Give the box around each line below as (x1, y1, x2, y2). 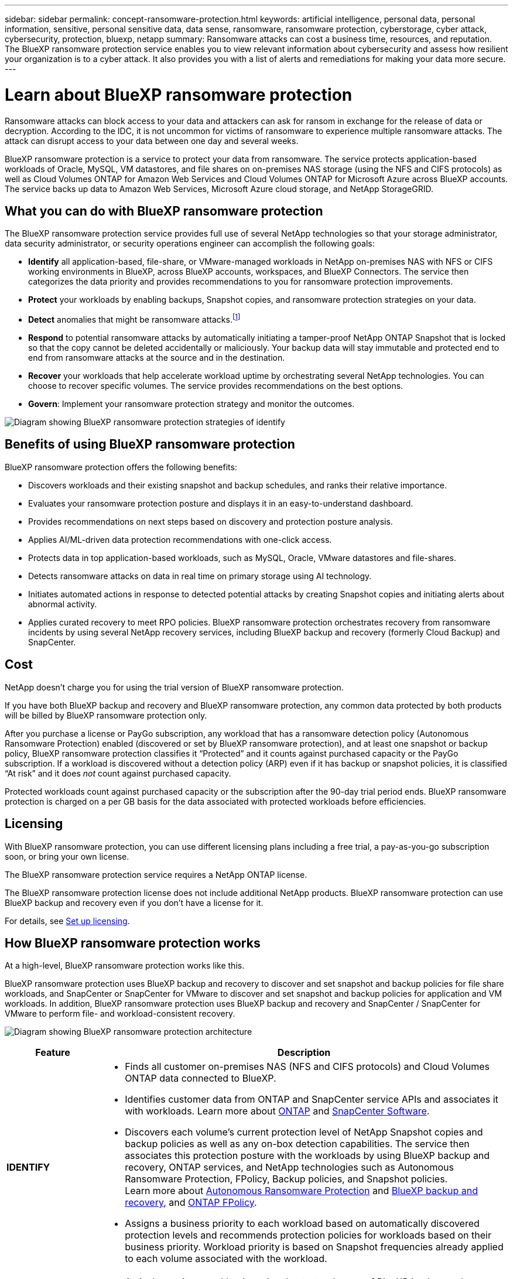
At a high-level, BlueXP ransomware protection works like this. (5, 960, 245, 971)
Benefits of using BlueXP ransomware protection (5, 437, 295, 452)
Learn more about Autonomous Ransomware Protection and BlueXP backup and (125, 1185, 478, 1197)
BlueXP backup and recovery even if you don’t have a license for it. (5, 897, 264, 908)
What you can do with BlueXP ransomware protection (5, 203, 323, 218)
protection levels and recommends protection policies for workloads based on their (125, 1229, 491, 1242)
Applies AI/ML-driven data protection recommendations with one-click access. (28, 534, 332, 545)
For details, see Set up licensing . (5, 915, 130, 926)
